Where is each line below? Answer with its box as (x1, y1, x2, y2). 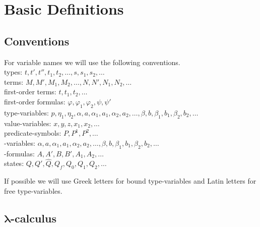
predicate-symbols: (4, 128, 61, 138)
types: (4, 67, 23, 77)
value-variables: (4, 118, 51, 128)
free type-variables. (4, 185, 62, 196)
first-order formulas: (4, 96, 66, 106)
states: (4, 158, 24, 168)
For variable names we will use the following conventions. (4, 56, 180, 67)
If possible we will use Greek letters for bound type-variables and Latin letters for (4, 176, 256, 186)
